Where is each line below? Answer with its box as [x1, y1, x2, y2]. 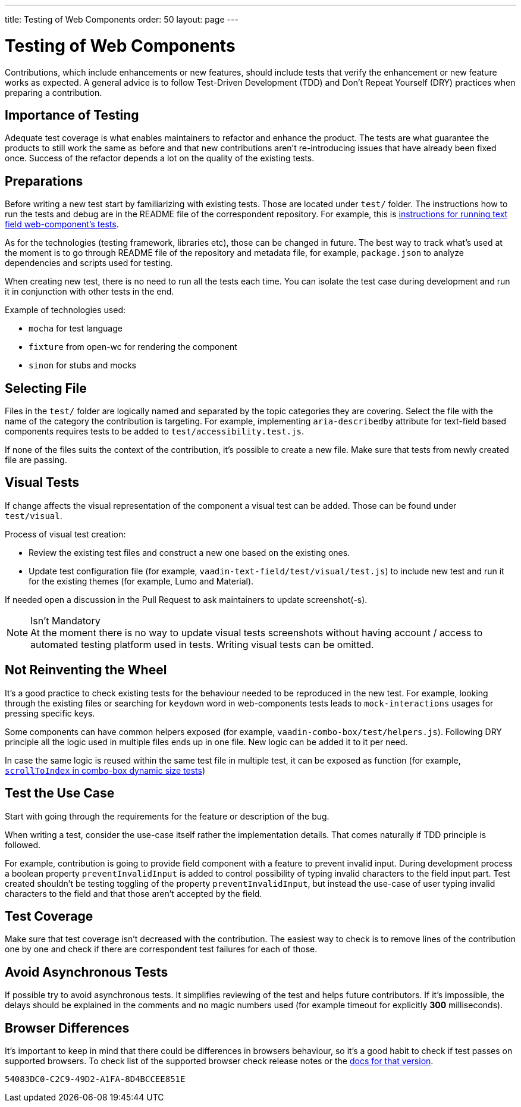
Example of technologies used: [5, 305, 125, 315]
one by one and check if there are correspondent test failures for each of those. [5, 944, 318, 955]
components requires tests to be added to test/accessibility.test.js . [5, 426, 304, 437]
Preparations [5, 173, 83, 189]
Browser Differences [5, 1020, 130, 1036]
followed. [5, 839, 41, 850]
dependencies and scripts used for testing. [5, 258, 173, 268]
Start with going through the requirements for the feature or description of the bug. [5, 811, 329, 821]
